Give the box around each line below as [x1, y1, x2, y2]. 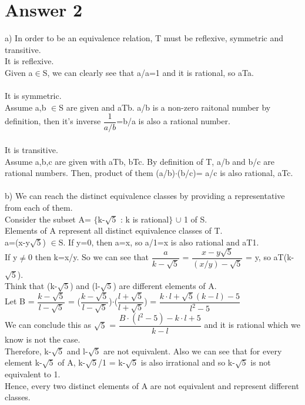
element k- [5, 356, 42, 369]
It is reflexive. [5, 55, 54, 67]
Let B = [5, 295, 35, 307]
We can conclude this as [5, 318, 92, 331]
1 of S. [183, 213, 207, 225]
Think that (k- [5, 280, 58, 292]
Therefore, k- [5, 344, 52, 357]
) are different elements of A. [113, 280, 217, 292]
